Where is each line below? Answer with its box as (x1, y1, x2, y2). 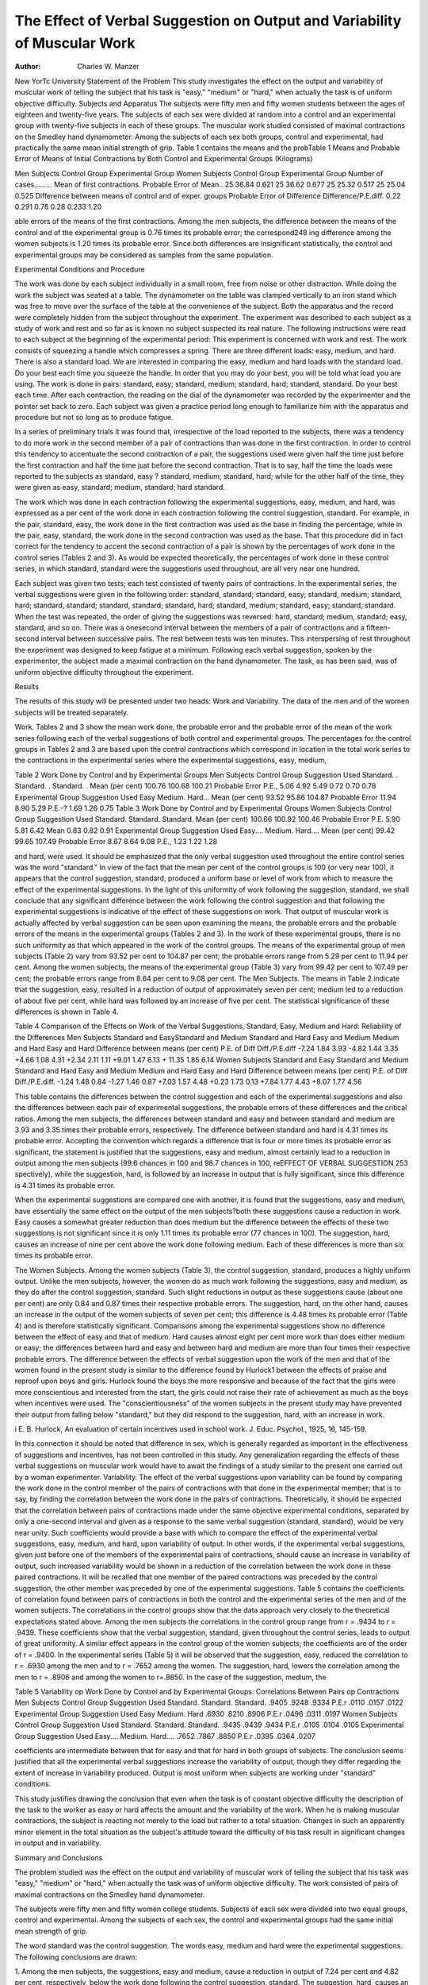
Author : (14, 62, 41, 71)
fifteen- (365, 623, 392, 633)
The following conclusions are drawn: (14, 1952, 138, 1961)
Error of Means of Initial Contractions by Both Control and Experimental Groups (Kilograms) (14, 154, 313, 164)
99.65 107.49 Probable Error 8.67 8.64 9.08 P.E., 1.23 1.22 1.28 (14, 837, 218, 846)
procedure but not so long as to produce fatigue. (14, 413, 174, 422)
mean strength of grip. (14, 1926, 88, 1936)
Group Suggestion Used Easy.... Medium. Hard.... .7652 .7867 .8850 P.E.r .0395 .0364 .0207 (14, 1731, 316, 1740)
